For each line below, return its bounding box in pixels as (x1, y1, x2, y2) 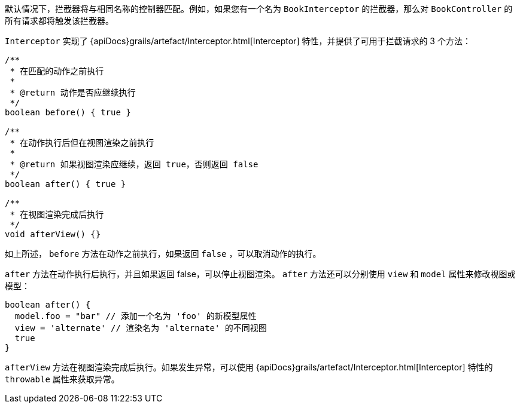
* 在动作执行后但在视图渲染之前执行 (10, 138, 154, 148)
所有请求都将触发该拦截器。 (5, 16, 114, 26)
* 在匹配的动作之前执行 (10, 66, 104, 76)
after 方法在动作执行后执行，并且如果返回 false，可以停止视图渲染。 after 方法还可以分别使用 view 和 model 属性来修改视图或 (5, 269, 516, 279)
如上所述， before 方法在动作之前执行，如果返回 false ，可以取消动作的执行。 (5, 249, 321, 259)
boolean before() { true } (5, 108, 131, 117)
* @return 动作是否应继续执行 (10, 88, 136, 97)
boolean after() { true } (5, 179, 126, 189)
